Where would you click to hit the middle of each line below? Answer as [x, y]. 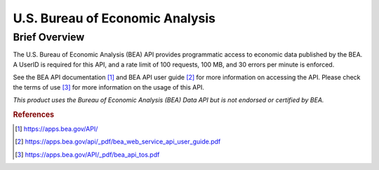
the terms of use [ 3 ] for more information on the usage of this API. [109, 87]
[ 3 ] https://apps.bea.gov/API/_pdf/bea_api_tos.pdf [87, 155]
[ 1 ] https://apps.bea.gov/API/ [56, 129]
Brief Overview [49, 37]
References [34, 114]
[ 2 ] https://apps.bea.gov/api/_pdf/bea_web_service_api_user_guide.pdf [118, 142]
